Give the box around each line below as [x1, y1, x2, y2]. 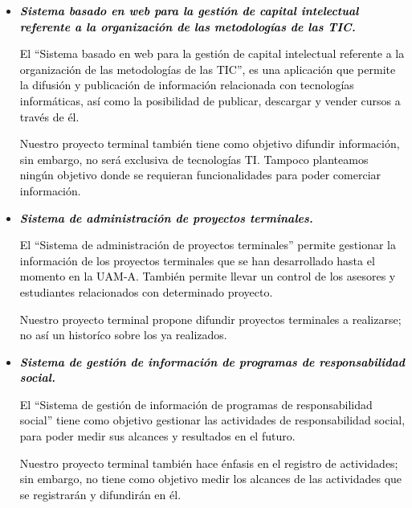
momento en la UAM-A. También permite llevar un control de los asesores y [19, 268, 396, 285]
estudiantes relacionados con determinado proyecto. [19, 283, 273, 300]
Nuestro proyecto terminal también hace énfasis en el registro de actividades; [19, 454, 398, 471]
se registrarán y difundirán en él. [19, 485, 182, 502]
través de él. [19, 108, 80, 125]
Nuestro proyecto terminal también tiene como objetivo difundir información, [19, 135, 400, 152]
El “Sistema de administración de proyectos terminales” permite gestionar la [19, 236, 396, 253]
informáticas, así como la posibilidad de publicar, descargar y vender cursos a [19, 92, 401, 109]
